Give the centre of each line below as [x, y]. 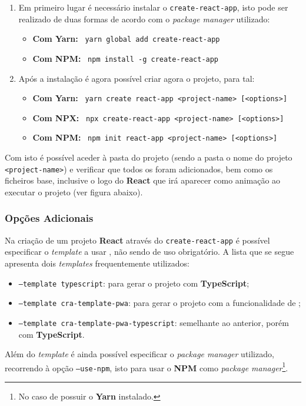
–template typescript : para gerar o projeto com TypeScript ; [134, 283]
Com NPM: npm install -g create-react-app [126, 58]
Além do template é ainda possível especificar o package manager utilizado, [139, 354]
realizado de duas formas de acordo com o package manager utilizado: [144, 19]
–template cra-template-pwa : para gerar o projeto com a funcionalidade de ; [159, 303]
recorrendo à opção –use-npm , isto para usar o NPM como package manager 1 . [147, 367]
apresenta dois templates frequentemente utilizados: [97, 263]
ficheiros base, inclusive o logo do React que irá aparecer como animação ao [143, 180]
